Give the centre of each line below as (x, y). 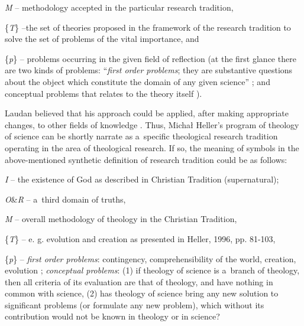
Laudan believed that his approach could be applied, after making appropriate (147, 113)
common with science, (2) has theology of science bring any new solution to (142, 293)
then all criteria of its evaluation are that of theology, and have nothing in (139, 281)
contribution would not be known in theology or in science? (112, 316)
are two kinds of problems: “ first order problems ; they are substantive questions (149, 70)
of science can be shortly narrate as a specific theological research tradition (141, 136)
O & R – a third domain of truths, (65, 199)
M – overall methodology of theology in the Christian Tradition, (121, 219)
